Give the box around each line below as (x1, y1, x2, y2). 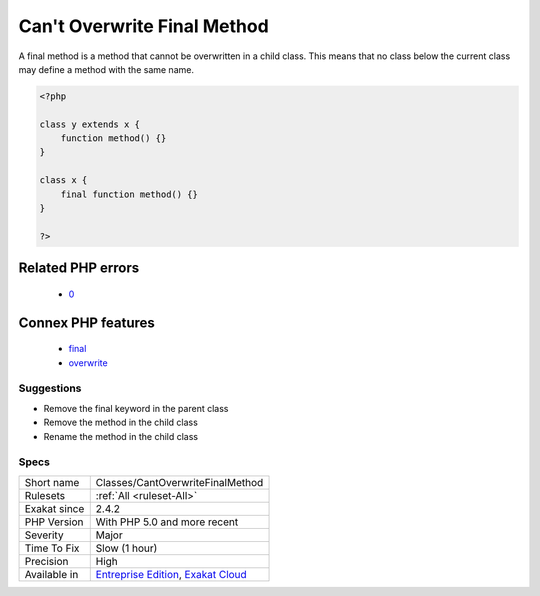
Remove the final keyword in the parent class (43, 402, 229, 414)
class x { (39, 175, 88, 186)
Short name (24, 475, 80, 489)
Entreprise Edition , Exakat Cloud (95, 567, 247, 581)
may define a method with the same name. (18, 63, 195, 75)
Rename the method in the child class (43, 430, 199, 442)
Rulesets (24, 488, 65, 502)
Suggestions (18, 381, 82, 395)
